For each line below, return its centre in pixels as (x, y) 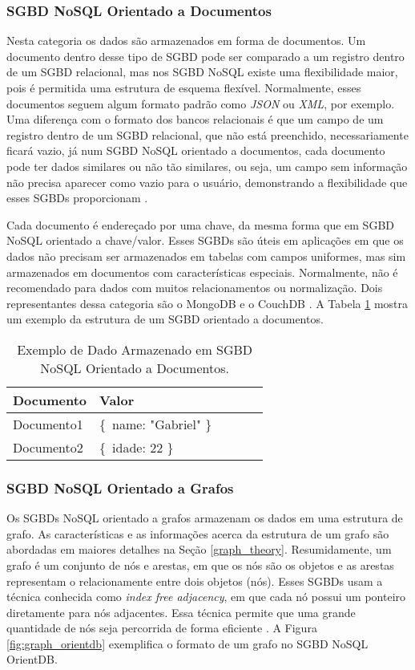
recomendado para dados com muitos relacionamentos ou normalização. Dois (195, 288)
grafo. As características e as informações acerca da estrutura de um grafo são (198, 533)
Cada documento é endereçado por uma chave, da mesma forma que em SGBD (201, 224)
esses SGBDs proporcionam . (77, 198)
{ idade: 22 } (137, 447)
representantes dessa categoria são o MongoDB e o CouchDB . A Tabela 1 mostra (207, 303)
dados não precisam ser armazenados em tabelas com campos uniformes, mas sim (206, 256)
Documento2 (48, 447)
